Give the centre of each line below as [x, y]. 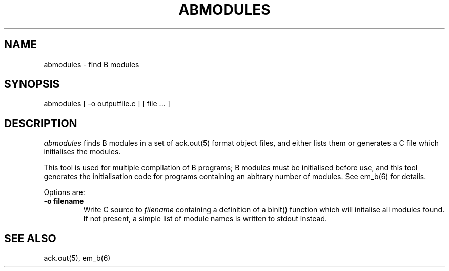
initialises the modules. [82, 152]
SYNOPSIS [32, 84]
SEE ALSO [30, 238]
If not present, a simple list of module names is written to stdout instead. [205, 219]
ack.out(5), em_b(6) [77, 258]
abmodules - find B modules [91, 64]
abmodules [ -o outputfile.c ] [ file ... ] [107, 104]
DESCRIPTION [41, 123]
